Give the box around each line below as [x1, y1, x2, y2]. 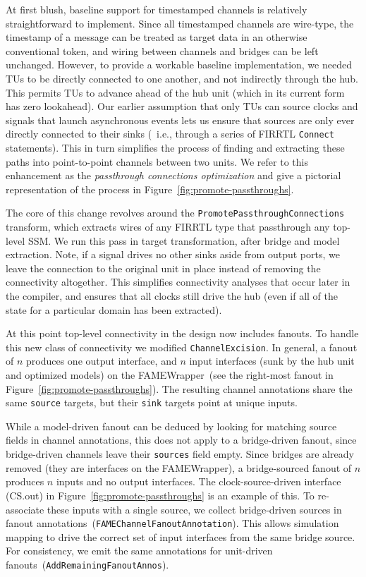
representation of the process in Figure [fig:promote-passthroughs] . [6, 181, 294, 196]
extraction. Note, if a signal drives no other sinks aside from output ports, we [6, 247, 340, 262]
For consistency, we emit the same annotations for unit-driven [6, 543, 273, 558]
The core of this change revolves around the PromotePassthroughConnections [6, 205, 345, 220]
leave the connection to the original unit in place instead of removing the [6, 260, 321, 275]
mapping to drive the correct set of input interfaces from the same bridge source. [6, 529, 355, 544]
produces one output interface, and [26, 353, 177, 368]
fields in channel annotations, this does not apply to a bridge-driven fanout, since [6, 432, 357, 447]
